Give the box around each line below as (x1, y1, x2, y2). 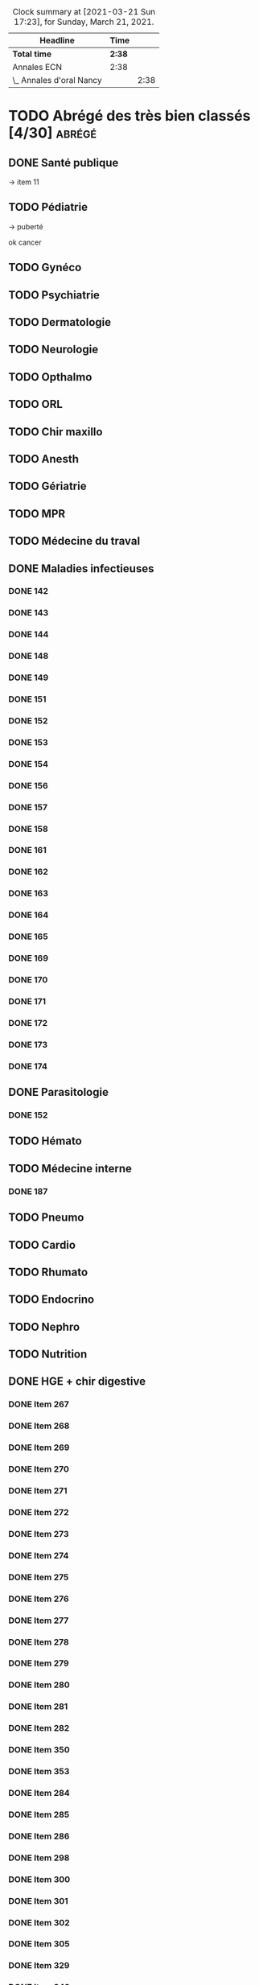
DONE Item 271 (8, 1485, 68, 1497)
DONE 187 (8, 1185, 48, 1196)
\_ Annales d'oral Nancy (12, 75, 102, 85)
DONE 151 (8, 694, 47, 705)
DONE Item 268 (8, 1420, 70, 1431)
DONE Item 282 (8, 1723, 70, 1734)
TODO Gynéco (8, 261, 82, 274)
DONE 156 (8, 780, 48, 791)
